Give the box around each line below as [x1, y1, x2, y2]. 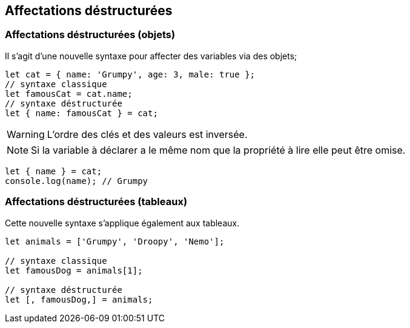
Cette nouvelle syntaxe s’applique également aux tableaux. [5, 217, 240, 228]
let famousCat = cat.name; [5, 88, 133, 99]
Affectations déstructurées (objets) [5, 28, 176, 41]
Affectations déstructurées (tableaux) [5, 195, 188, 208]
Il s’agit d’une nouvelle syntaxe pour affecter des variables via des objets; [5, 50, 297, 61]
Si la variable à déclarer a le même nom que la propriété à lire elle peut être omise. [31, 143, 406, 156]
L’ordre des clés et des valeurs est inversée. [47, 128, 248, 140]
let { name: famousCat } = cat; [5, 108, 158, 118]
